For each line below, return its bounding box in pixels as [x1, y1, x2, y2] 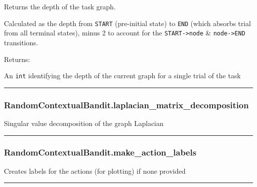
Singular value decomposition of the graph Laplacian [4, 118, 164, 128]
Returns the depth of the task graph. [4, 1, 116, 11]
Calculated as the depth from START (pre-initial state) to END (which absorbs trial [4, 18, 251, 28]
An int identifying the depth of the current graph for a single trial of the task [4, 70, 241, 81]
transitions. [4, 37, 38, 47]
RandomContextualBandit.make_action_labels [4, 146, 197, 158]
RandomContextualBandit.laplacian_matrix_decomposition [4, 98, 249, 111]
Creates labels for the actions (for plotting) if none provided [4, 165, 186, 176]
